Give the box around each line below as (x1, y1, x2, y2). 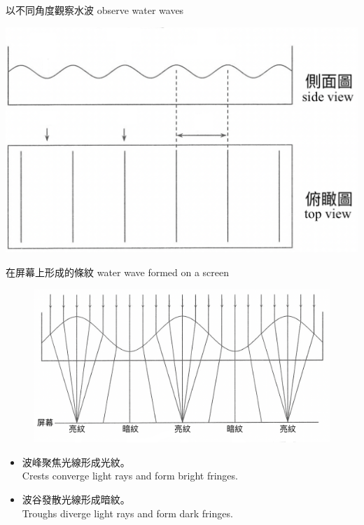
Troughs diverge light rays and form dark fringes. (22, 505, 233, 520)
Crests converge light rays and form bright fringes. (22, 468, 238, 483)
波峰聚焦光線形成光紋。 (22, 454, 130, 469)
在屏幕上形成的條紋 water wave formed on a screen (6, 265, 230, 280)
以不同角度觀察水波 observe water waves (6, 3, 184, 17)
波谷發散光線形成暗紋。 (22, 492, 130, 507)
